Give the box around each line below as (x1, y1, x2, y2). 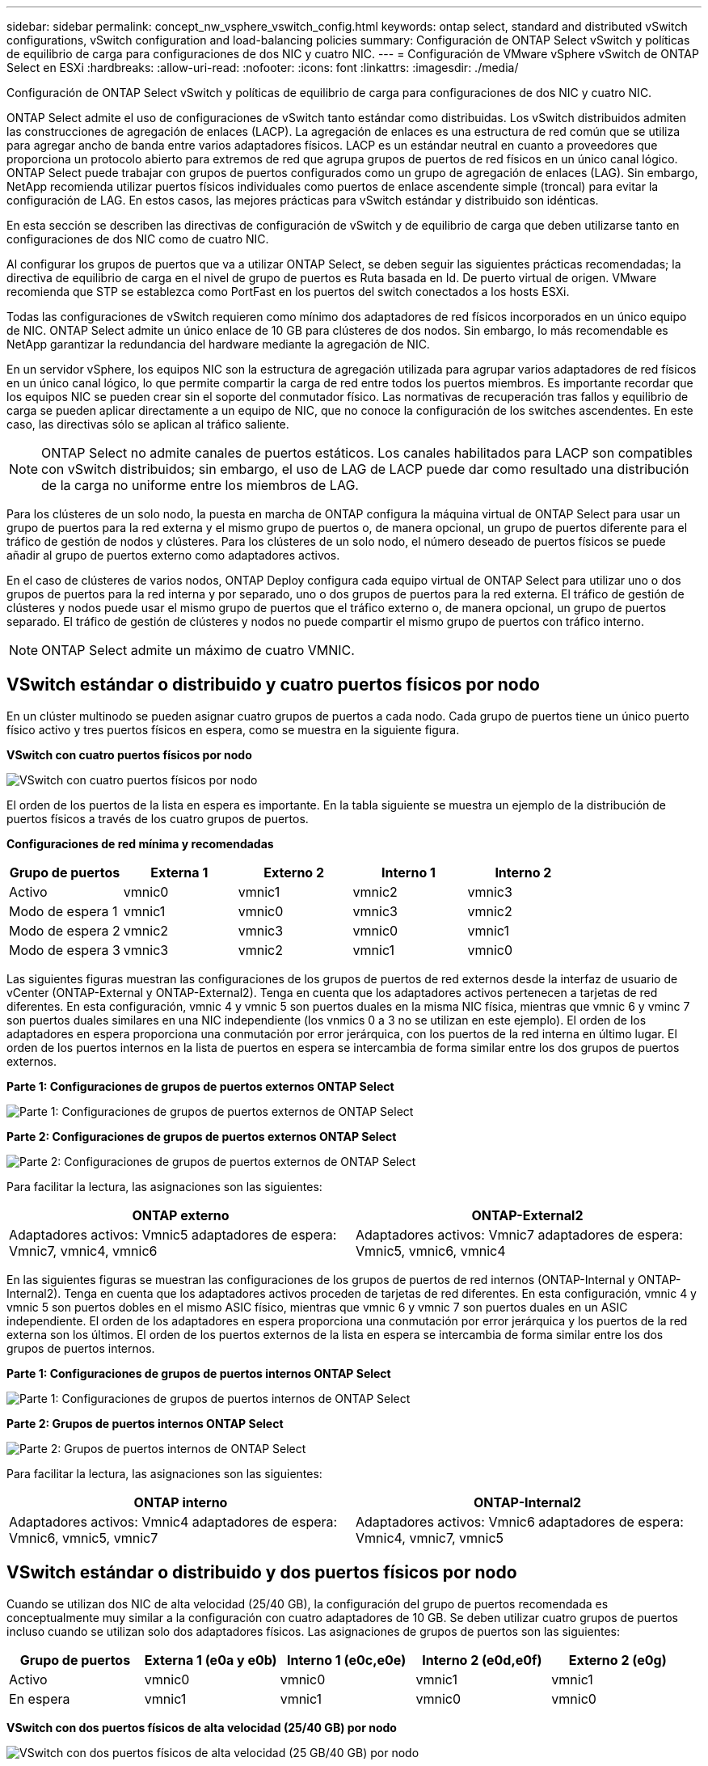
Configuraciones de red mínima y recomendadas (6, 836, 274, 851)
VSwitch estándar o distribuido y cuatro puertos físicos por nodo (6, 674, 540, 695)
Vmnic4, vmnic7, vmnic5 (356, 1529, 504, 1546)
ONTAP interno (133, 1493, 228, 1510)
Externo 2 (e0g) (568, 1651, 667, 1668)
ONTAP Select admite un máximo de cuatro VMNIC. (41, 642, 355, 658)
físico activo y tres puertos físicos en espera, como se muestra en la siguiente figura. (6, 722, 460, 737)
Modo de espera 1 (9, 902, 118, 919)
